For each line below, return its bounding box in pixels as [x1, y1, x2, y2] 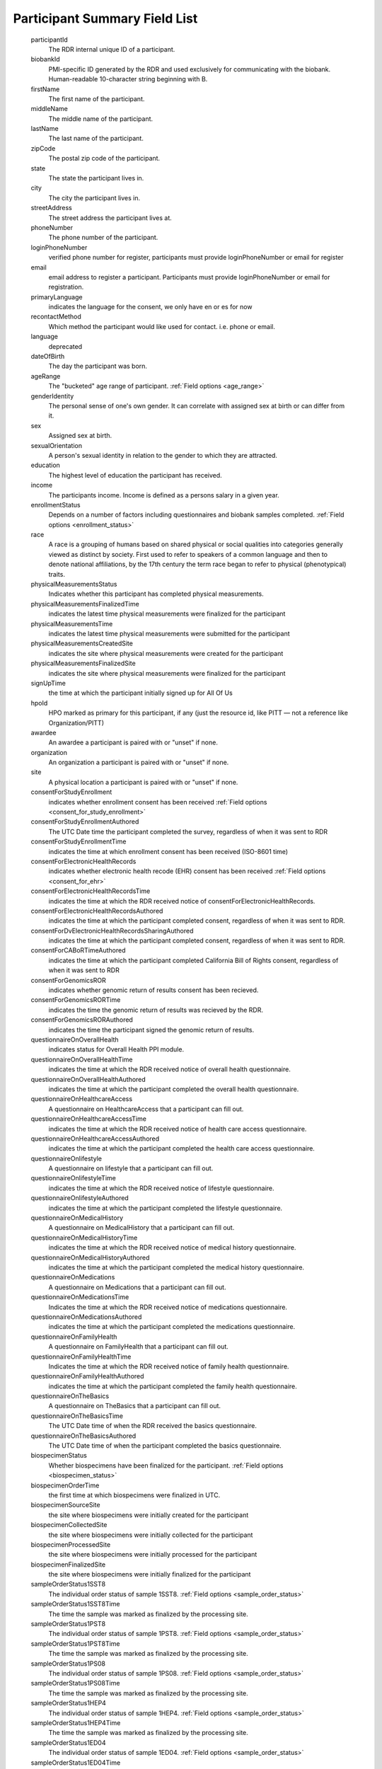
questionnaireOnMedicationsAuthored [30, 1313, 142, 1321]
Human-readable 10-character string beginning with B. [48, 75, 208, 83]
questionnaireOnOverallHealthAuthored [30, 1075, 146, 1083]
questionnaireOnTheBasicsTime [30, 1412, 124, 1420]
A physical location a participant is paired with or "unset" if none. [48, 778, 238, 786]
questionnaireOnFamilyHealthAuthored [30, 1372, 144, 1381]
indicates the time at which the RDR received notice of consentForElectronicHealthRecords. [48, 897, 316, 905]
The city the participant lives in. [48, 193, 141, 202]
